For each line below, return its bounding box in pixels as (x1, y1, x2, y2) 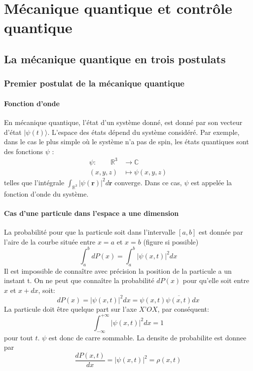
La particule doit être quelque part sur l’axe (4, 303, 137, 314)
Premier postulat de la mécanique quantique (4, 77, 184, 89)
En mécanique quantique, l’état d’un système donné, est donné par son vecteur (4, 117, 243, 127)
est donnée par (199, 227, 243, 237)
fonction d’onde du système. (4, 188, 89, 199)
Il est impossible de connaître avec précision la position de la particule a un (4, 265, 232, 276)
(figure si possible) (143, 236, 199, 247)
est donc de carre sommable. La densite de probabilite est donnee (48, 332, 247, 342)
